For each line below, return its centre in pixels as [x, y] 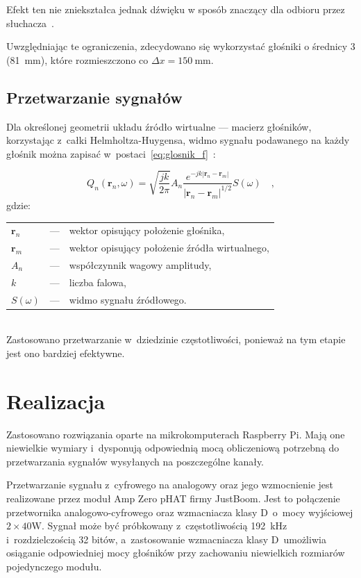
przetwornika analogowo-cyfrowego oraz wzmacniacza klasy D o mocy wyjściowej [180, 512]
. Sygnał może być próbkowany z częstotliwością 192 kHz [164, 526]
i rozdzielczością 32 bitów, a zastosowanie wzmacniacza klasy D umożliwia [166, 539]
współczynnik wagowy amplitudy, [140, 264]
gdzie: [18, 205]
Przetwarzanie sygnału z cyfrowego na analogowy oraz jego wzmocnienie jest [170, 485]
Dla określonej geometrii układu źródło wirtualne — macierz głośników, [159, 126]
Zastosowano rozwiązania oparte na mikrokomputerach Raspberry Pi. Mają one [176, 434]
